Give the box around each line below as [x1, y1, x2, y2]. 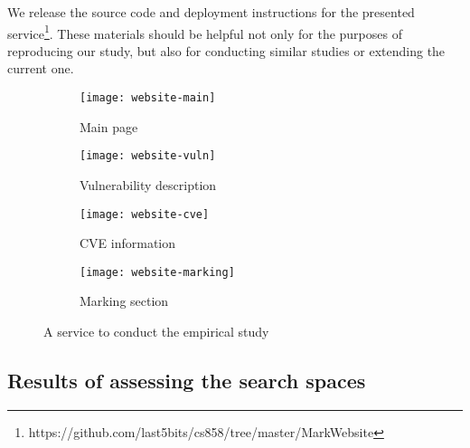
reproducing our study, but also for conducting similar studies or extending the [7, 41, 446, 60]
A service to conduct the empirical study [43, 322, 269, 341]
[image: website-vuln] [80, 149, 216, 163]
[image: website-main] [80, 91, 216, 105]
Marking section [80, 291, 169, 310]
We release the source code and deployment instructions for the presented [7, 3, 415, 21]
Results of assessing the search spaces [7, 367, 366, 395]
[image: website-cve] [80, 207, 210, 221]
